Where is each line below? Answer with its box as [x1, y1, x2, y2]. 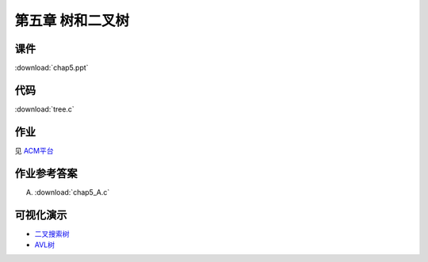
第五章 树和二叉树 [14, 12, 130, 29]
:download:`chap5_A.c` [34, 187, 110, 197]
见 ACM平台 [14, 146, 54, 155]
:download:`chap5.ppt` [14, 63, 89, 73]
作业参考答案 [14, 166, 78, 180]
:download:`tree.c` [14, 104, 75, 114]
